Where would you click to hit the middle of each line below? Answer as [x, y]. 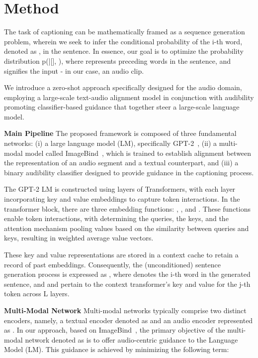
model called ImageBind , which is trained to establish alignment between [138, 153]
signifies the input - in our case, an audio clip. [74, 70]
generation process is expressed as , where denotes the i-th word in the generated [127, 274]
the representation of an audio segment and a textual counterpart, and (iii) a [121, 163]
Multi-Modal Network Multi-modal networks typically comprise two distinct [125, 310]
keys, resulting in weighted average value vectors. [79, 238]
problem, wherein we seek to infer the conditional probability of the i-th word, [123, 41]
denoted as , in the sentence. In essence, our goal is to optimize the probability [124, 51]
